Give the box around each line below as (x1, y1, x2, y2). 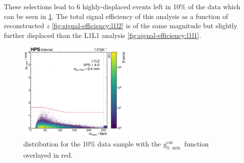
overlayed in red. (23, 149, 73, 160)
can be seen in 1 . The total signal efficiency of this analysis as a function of (4, 11, 228, 21)
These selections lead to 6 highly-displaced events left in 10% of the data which (4, 1, 241, 11)
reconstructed (4, 20, 44, 31)
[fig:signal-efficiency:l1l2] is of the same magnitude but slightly (52, 20, 238, 31)
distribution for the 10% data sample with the (23, 138, 161, 148)
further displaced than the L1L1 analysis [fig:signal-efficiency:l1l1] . (4, 30, 201, 40)
